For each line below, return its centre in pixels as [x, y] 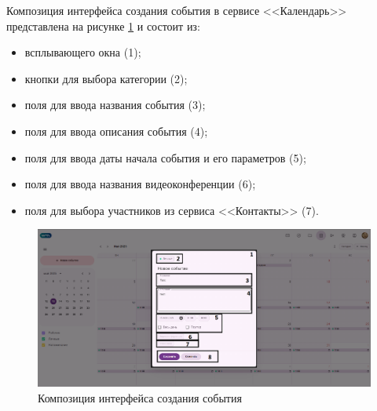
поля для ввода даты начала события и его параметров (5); [165, 157]
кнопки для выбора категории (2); [106, 78]
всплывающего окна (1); [83, 52]
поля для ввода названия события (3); [115, 105]
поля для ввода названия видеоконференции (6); [140, 184]
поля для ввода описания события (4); [116, 131]
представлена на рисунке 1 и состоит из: [103, 25]
